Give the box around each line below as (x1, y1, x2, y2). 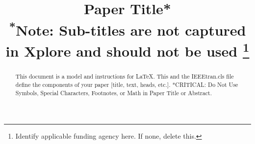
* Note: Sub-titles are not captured (9, 18, 246, 40)
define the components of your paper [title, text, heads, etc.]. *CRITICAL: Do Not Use (15, 80, 238, 88)
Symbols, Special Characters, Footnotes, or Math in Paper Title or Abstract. (15, 88, 212, 97)
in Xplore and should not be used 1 (5, 39, 250, 61)
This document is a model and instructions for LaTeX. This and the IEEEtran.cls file (15, 72, 234, 81)
